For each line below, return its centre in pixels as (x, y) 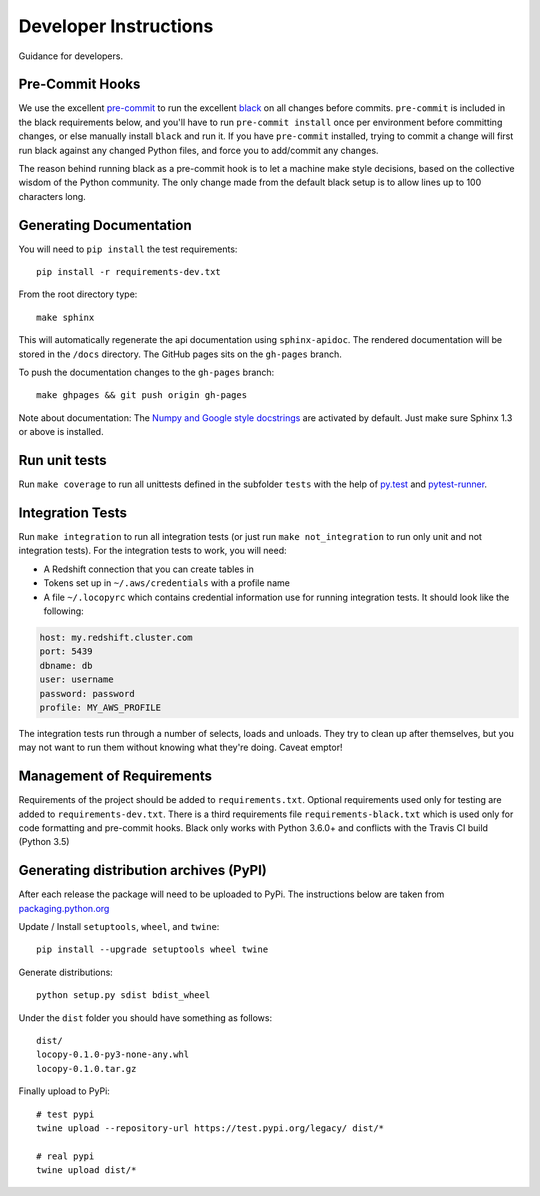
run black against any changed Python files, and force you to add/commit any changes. (198, 150)
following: (63, 611)
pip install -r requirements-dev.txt (129, 272)
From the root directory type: (78, 294)
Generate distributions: (66, 972)
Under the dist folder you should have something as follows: (145, 1017)
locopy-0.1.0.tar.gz (86, 1068)
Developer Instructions (116, 26)
